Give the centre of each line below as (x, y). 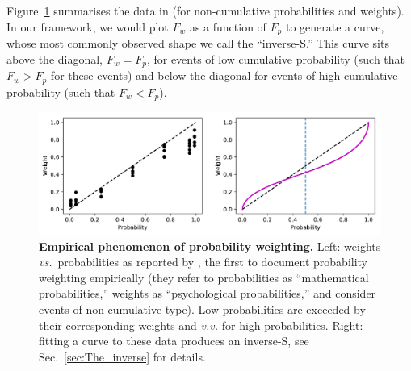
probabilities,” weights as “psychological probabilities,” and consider (208, 293)
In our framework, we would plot (88, 26)
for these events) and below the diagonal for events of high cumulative (224, 75)
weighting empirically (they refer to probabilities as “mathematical (204, 277)
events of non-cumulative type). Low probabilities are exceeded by (202, 308)
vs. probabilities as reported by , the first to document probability (203, 262)
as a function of (228, 26)
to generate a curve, (335, 26)
